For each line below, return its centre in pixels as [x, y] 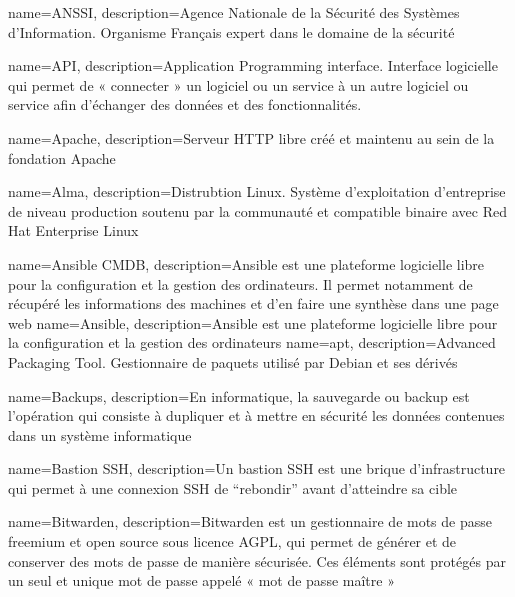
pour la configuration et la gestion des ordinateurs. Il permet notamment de [240, 283]
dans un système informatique [100, 434]
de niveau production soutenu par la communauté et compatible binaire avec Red [257, 210]
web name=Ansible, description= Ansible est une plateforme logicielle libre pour [253, 322]
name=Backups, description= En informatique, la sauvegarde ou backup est [239, 395]
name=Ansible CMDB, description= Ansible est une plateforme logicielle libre [246, 263]
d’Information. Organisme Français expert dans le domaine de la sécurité [231, 31]
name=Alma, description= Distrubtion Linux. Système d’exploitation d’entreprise [257, 191]
